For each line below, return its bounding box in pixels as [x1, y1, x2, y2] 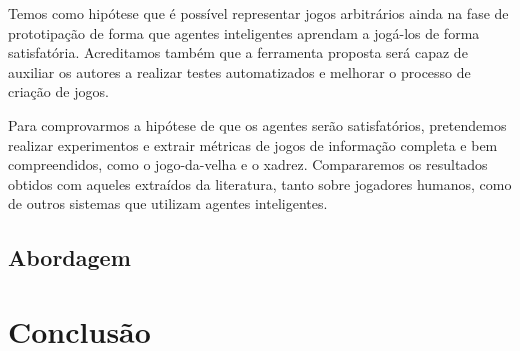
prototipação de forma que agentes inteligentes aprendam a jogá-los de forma [8, 22, 480, 43]
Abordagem [8, 242, 131, 273]
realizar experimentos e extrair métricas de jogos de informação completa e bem [8, 134, 498, 155]
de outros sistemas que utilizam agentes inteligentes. [8, 193, 328, 214]
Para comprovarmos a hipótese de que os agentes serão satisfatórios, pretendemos [8, 114, 507, 135]
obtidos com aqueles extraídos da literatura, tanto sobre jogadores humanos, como [8, 173, 512, 194]
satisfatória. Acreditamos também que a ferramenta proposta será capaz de [8, 42, 468, 63]
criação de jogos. [8, 81, 109, 102]
